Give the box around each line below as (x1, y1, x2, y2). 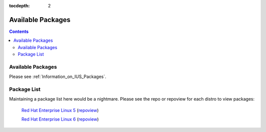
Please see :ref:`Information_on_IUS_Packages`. (9, 74, 107, 79)
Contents (9, 28, 29, 34)
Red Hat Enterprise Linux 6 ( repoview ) (21, 116, 99, 122)
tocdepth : (9, 3, 30, 8)
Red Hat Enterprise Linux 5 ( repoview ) (21, 107, 99, 113)
